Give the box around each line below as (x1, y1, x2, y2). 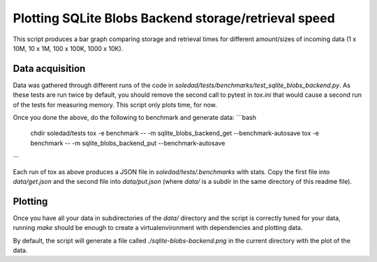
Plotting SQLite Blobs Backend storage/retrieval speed (13, 10, 335, 26)
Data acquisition (13, 63, 86, 75)
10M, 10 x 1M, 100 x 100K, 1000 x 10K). (13, 44, 124, 52)
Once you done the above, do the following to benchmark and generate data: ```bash (13, 114, 256, 122)
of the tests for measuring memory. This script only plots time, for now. (13, 100, 218, 109)
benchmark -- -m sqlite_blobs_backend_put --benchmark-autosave (30, 139, 226, 147)
